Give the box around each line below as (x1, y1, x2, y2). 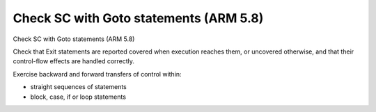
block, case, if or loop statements (30, 93, 127, 101)
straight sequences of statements (30, 83, 127, 91)
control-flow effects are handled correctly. (13, 57, 135, 65)
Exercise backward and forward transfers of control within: (13, 70, 182, 78)
